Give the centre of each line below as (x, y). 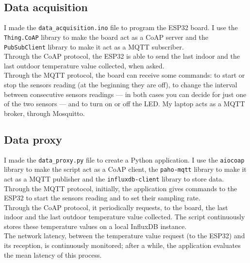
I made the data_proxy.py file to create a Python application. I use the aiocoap (124, 159)
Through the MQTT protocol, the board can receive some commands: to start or (125, 75)
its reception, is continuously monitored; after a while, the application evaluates (122, 245)
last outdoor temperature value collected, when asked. (84, 65)
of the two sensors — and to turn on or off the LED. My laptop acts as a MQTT (125, 104)
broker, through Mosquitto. (44, 113)
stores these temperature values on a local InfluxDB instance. (95, 226)
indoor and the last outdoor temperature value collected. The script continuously (125, 217)
